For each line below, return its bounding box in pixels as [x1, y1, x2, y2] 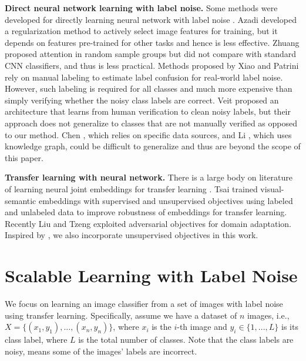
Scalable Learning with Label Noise [5, 263, 298, 288]
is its [281, 320, 298, 333]
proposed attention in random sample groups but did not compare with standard [5, 48, 297, 60]
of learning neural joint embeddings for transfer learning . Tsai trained [5, 182, 258, 195]
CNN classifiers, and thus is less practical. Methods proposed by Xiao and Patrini [5, 59, 299, 71]
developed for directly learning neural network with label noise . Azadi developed [5, 13, 297, 25]
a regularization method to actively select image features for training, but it [5, 25, 278, 37]
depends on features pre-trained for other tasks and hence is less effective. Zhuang [5, 36, 300, 48]
